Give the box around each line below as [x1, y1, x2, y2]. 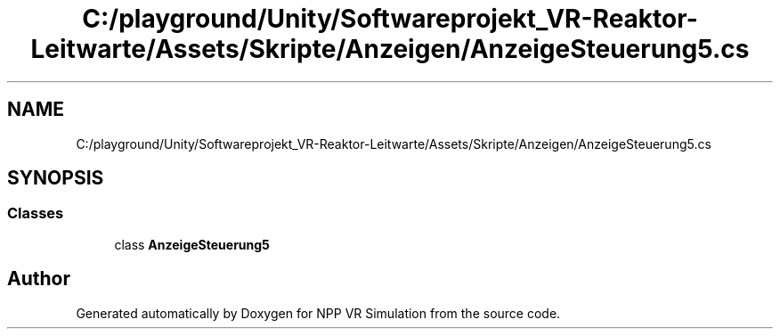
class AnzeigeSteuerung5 [114, 236, 270, 252]
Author [7, 267, 70, 291]
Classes [7, 204, 64, 223]
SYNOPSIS [7, 167, 104, 190]
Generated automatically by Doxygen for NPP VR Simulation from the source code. [76, 305, 561, 321]
